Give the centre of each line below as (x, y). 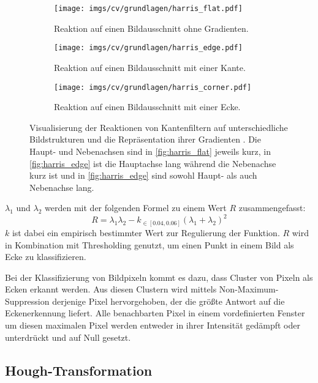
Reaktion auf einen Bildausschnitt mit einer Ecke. (147, 107)
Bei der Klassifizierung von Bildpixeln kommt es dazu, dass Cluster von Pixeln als (159, 277)
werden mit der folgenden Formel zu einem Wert (136, 208)
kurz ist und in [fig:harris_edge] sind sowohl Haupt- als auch (143, 175)
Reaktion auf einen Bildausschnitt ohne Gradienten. (151, 28)
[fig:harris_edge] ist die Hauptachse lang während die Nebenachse (153, 163)
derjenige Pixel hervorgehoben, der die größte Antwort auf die (168, 301)
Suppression (27, 301)
